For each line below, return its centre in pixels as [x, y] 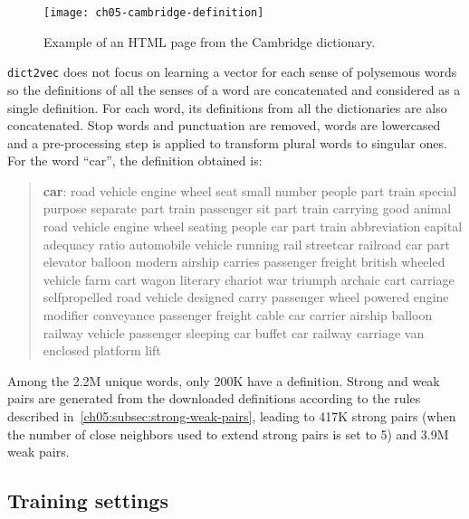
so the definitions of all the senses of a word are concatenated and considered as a [234, 89]
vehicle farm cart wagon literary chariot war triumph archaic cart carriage [249, 279]
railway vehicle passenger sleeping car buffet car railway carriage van [234, 332]
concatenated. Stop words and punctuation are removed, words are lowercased [224, 125]
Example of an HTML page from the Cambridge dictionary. [210, 41]
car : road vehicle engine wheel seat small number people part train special [250, 190]
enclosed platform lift [102, 350]
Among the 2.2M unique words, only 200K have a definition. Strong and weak [224, 380]
